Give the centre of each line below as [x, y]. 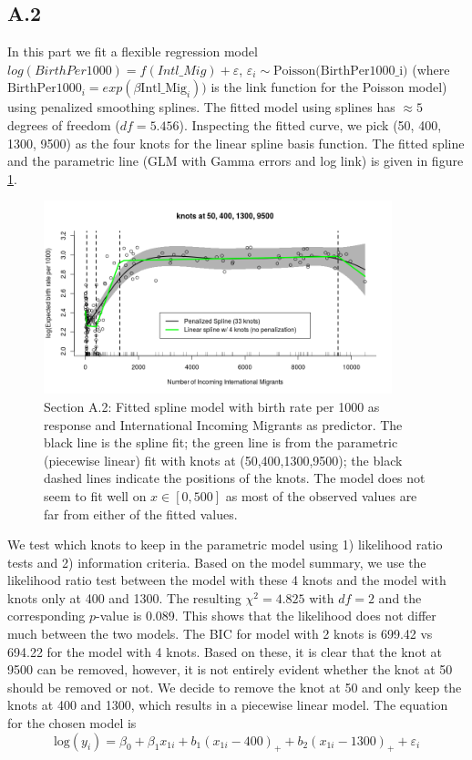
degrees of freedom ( [64, 124]
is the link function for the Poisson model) [329, 87]
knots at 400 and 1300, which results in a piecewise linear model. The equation [228, 705]
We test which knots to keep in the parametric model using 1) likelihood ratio [225, 544]
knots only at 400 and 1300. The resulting [124, 597]
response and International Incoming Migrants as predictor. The [223, 424]
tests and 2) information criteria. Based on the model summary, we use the [217, 562]
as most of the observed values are [321, 495]
